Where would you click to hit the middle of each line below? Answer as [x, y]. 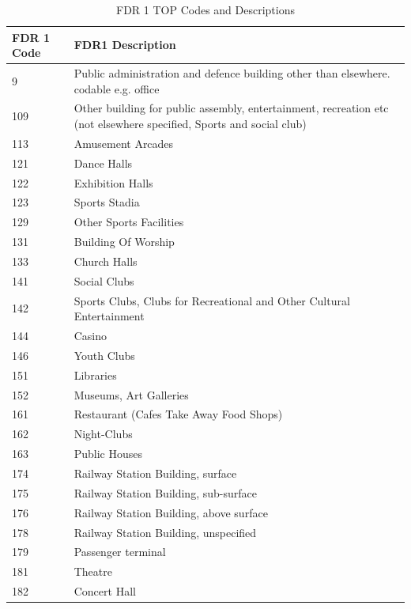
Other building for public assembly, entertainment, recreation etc [231, 108]
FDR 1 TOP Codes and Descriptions [205, 9]
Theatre [93, 571]
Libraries [95, 374]
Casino [90, 336]
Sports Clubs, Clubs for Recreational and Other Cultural [212, 300]
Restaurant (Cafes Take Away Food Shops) [178, 414]
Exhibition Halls [113, 182]
